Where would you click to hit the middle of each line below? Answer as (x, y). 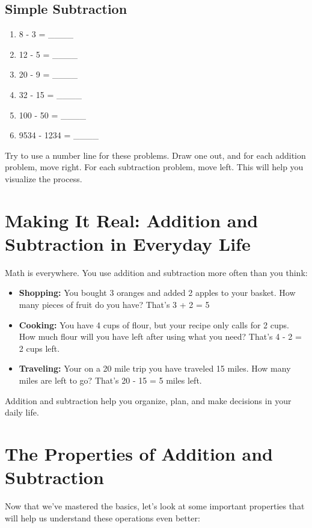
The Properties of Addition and (139, 453)
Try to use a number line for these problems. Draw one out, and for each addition (155, 155)
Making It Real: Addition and (132, 220)
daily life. (22, 412)
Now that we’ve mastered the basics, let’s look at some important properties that (155, 506)
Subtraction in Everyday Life (128, 243)
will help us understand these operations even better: (102, 517)
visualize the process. (44, 178)
